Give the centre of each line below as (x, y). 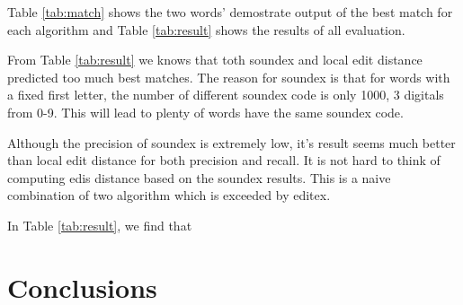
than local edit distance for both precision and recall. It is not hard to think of (224, 160)
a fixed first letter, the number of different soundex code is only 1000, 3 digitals (226, 95)
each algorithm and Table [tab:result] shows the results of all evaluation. (206, 29)
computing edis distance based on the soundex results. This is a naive (199, 177)
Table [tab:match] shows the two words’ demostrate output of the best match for (230, 12)
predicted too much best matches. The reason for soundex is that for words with (229, 77)
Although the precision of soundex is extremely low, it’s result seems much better (231, 142)
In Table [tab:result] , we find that (100, 225)
